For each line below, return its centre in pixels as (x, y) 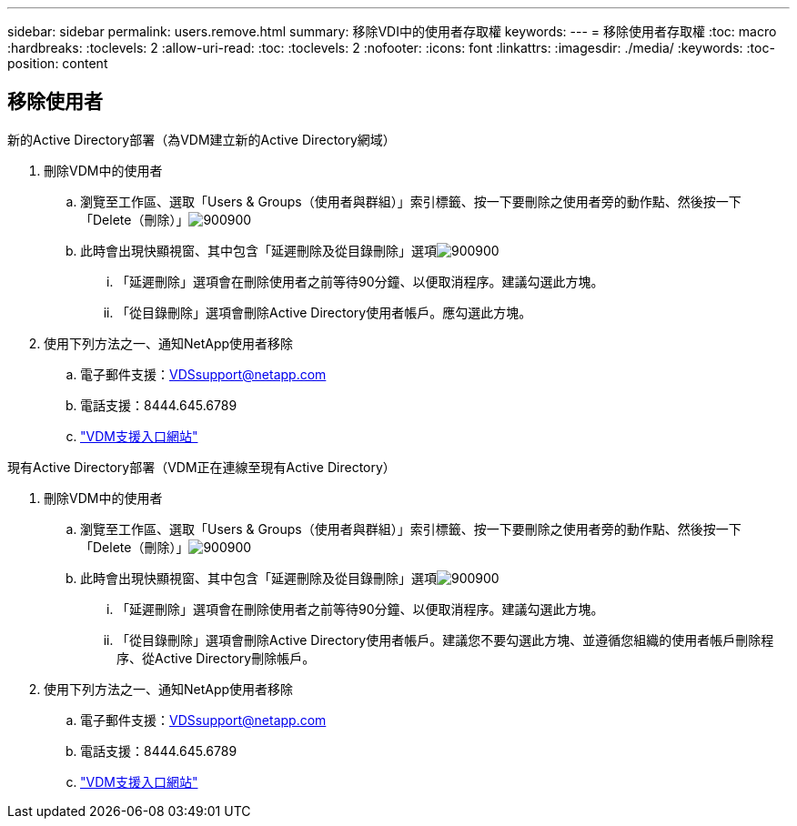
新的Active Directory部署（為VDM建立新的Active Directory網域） (202, 139)
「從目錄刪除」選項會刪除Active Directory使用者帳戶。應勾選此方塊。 (324, 312)
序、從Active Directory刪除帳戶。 (216, 658)
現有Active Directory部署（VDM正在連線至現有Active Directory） (202, 467)
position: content (58, 63)
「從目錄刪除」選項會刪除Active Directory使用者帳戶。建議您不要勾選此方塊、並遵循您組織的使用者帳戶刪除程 (445, 640)
